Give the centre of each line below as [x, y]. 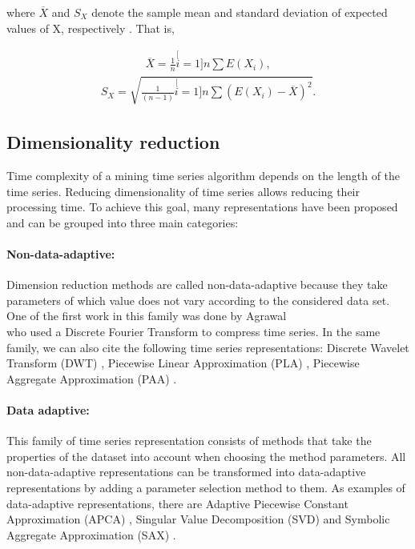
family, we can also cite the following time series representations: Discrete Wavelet [208, 347]
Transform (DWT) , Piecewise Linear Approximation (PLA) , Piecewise [183, 363]
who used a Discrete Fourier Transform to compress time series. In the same [193, 331]
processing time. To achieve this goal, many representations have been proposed [202, 207]
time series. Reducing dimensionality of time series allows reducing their [183, 191]
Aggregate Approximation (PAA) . [92, 378]
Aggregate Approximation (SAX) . [91, 534]
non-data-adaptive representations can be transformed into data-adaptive [186, 472]
